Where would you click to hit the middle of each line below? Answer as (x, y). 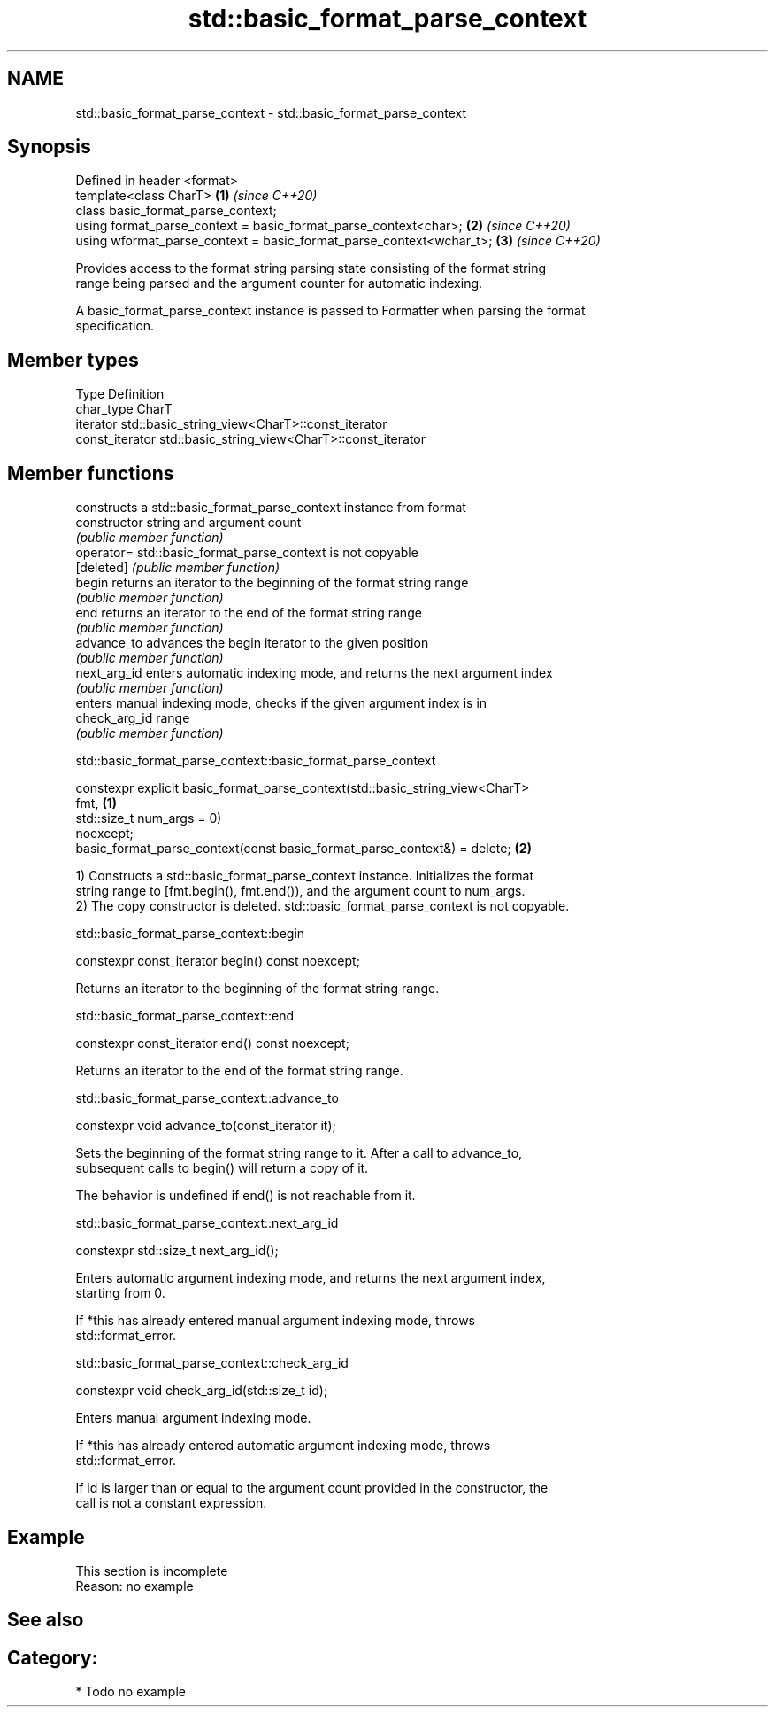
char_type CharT (124, 409)
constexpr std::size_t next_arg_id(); (177, 1251)
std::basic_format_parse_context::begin (190, 934)
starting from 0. (120, 1293)
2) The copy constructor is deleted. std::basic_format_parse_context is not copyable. (322, 906)
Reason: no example (134, 1586)
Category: (53, 1657)
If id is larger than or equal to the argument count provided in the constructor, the (312, 1488)
